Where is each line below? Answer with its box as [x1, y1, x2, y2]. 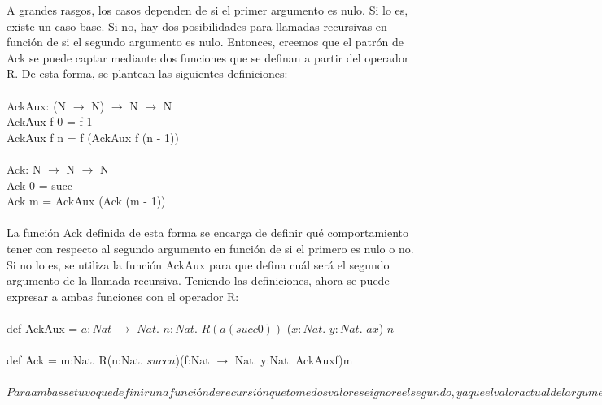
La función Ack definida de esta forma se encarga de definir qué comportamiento [7, 224, 408, 241]
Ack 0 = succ [7, 176, 72, 193]
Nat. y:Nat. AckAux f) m [234, 351, 353, 368]
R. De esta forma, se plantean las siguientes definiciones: [7, 65, 288, 82]
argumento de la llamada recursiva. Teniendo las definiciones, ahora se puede [7, 272, 390, 289]
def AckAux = [7, 319, 78, 336]
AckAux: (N [7, 97, 67, 114]
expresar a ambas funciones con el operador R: [7, 287, 239, 304]
